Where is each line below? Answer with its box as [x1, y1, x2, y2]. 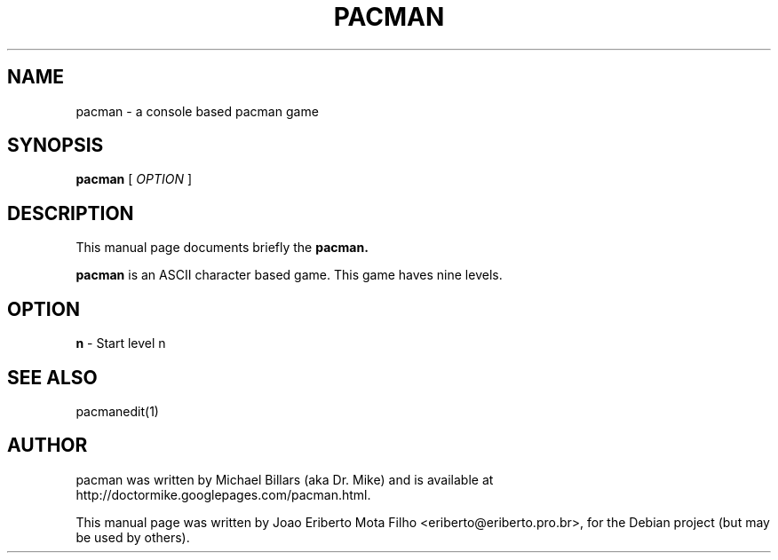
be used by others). [75, 529, 190, 545]
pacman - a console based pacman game [75, 103, 319, 119]
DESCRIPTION [7, 201, 134, 225]
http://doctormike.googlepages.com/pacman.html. [75, 486, 371, 502]
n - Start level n [75, 335, 166, 351]
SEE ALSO [7, 366, 98, 389]
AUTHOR [7, 434, 88, 457]
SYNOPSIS [7, 134, 104, 157]
